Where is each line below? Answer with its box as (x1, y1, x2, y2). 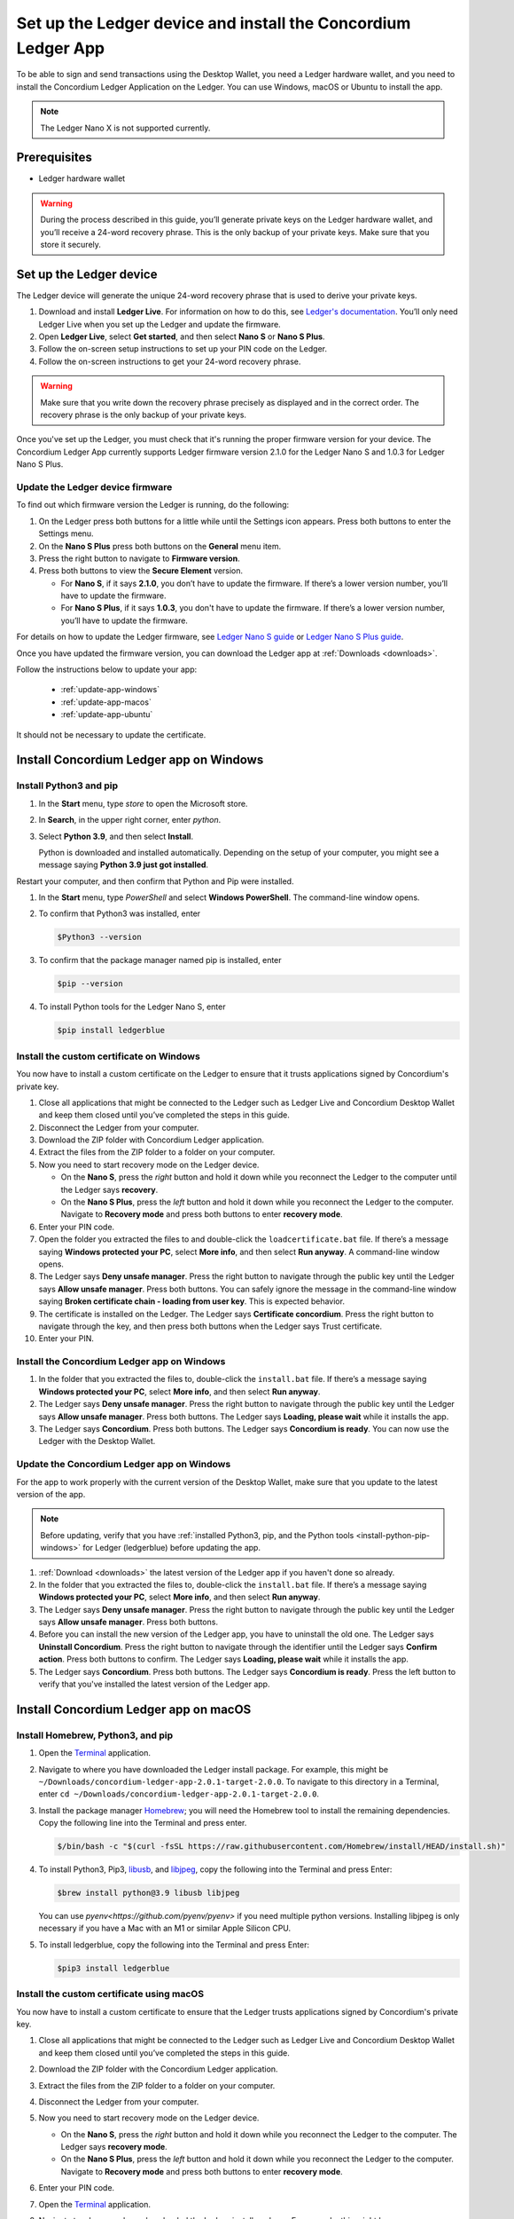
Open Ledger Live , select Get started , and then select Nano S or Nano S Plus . (38, 331, 325, 342)
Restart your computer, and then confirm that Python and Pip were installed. (16, 875, 294, 887)
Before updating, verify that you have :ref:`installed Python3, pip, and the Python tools (40, 1529, 354, 1540)
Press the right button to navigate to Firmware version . (38, 553, 240, 564)
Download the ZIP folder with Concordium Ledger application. (38, 1134, 265, 1145)
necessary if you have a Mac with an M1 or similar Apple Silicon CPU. (38, 1923, 292, 1934)
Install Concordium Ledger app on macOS (16, 1702, 252, 1717)
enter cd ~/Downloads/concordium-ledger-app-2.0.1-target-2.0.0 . (38, 1789, 319, 1799)
